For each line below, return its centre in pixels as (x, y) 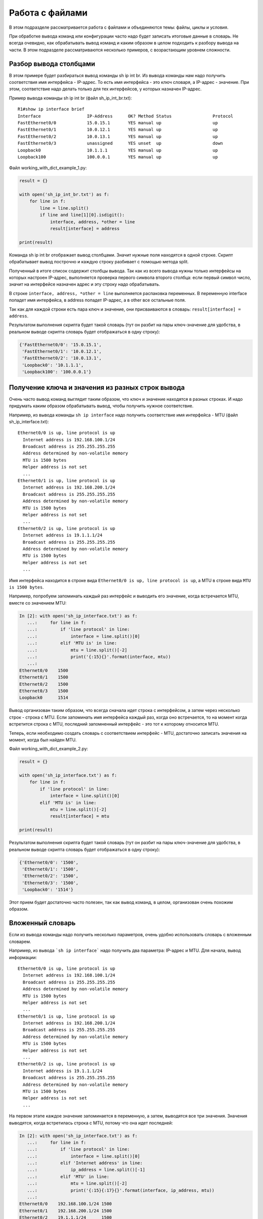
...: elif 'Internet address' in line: (85, 1163)
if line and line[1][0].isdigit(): (82, 215)
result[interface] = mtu (80, 816)
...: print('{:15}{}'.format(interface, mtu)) (99, 657)
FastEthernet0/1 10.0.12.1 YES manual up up (118, 130)
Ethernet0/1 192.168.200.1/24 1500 (66, 1211)
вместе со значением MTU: (38, 603)
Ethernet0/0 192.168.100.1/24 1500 (66, 1204)
